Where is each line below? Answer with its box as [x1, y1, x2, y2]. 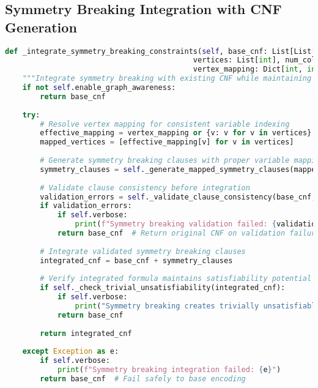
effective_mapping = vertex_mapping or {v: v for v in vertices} [40, 129, 312, 138]
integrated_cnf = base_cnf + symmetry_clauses [40, 256, 233, 265]
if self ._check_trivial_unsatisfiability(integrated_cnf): [40, 283, 286, 293]
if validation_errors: [40, 201, 132, 211]
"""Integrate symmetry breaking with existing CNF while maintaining [22, 74, 312, 83]
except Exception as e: [22, 347, 119, 356]
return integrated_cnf [40, 329, 132, 338]
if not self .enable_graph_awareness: [22, 83, 176, 92]
